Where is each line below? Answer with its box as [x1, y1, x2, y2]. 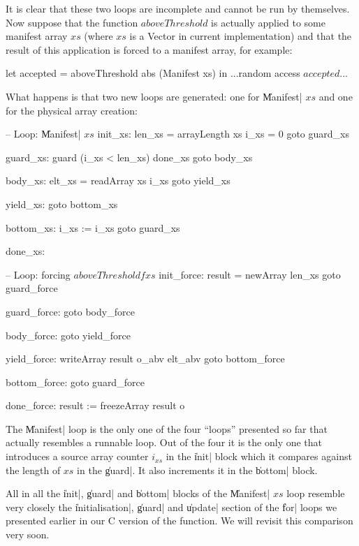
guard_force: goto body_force [6, 304, 135, 318]
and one [318, 89, 353, 103]
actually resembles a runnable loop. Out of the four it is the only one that [6, 435, 323, 450]
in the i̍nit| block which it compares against [166, 449, 352, 464]
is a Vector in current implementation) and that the [129, 29, 352, 43]
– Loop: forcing [6, 267, 71, 281]
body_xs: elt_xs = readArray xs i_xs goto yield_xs [6, 173, 230, 188]
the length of [6, 462, 61, 477]
